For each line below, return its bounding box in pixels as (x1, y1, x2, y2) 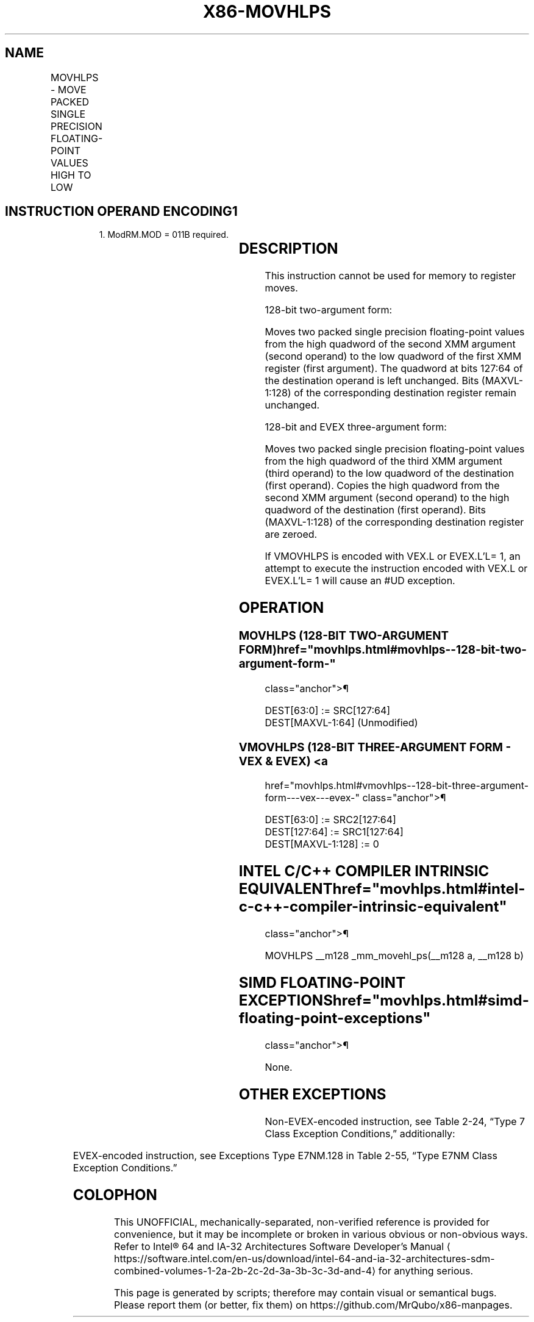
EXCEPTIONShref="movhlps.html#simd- (238, 991, 529, 1010)
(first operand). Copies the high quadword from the (265, 479, 500, 492)
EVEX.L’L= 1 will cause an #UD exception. (265, 574, 455, 587)
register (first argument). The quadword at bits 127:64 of (265, 362, 523, 375)
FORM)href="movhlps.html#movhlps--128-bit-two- (238, 643, 527, 657)
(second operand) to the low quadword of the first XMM (265, 350, 522, 363)
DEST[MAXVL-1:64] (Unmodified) (265, 716, 418, 729)
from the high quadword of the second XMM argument (265, 338, 516, 351)
